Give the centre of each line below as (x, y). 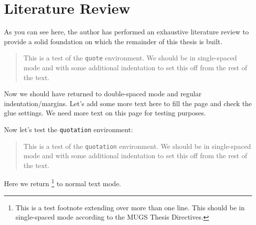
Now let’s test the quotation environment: (68, 129)
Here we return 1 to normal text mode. (63, 183)
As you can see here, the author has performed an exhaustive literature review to (127, 32)
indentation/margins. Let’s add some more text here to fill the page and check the (128, 103)
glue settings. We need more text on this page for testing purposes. (105, 113)
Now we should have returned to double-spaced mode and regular (103, 94)
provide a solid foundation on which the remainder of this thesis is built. (113, 41)
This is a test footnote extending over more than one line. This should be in (130, 207)
